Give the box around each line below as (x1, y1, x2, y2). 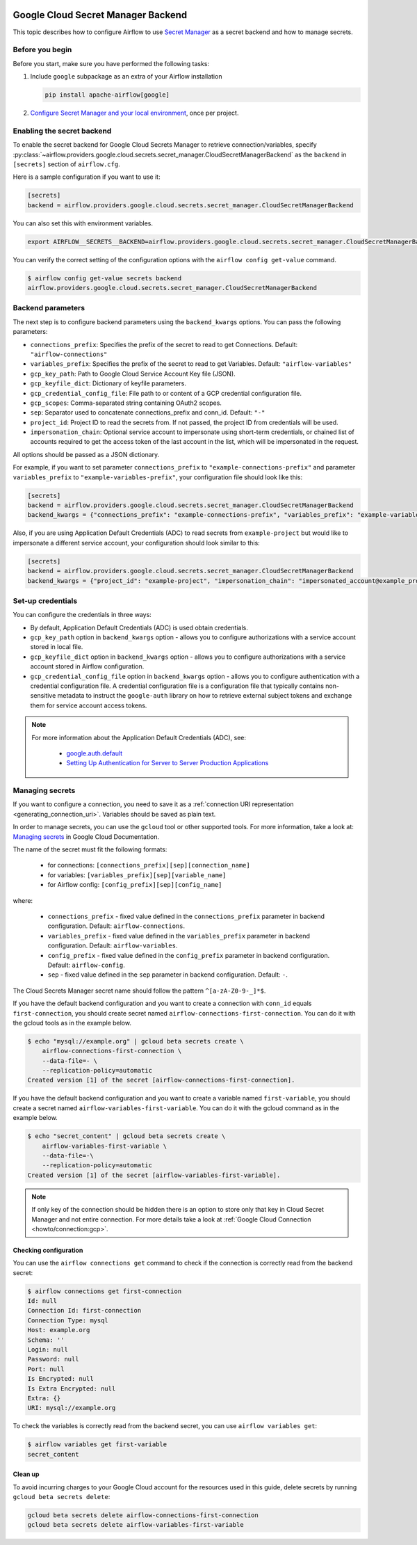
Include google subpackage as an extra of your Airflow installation (30, 72, 222, 81)
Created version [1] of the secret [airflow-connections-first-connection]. (27, 1076, 295, 1084)
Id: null (27, 1297, 58, 1305)
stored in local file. (30, 643, 83, 651)
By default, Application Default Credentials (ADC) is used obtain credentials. (30, 623, 248, 632)
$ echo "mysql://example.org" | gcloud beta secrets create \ (27, 1037, 244, 1045)
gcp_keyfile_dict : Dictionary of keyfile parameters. (30, 379, 187, 387)
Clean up (13, 1470, 40, 1478)
